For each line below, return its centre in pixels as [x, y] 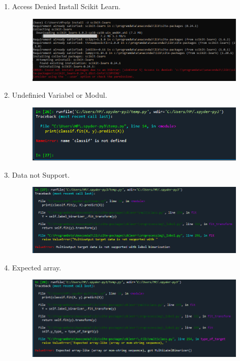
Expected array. [37, 267]
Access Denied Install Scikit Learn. [66, 6]
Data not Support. [41, 174]
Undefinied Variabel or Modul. [59, 95]
